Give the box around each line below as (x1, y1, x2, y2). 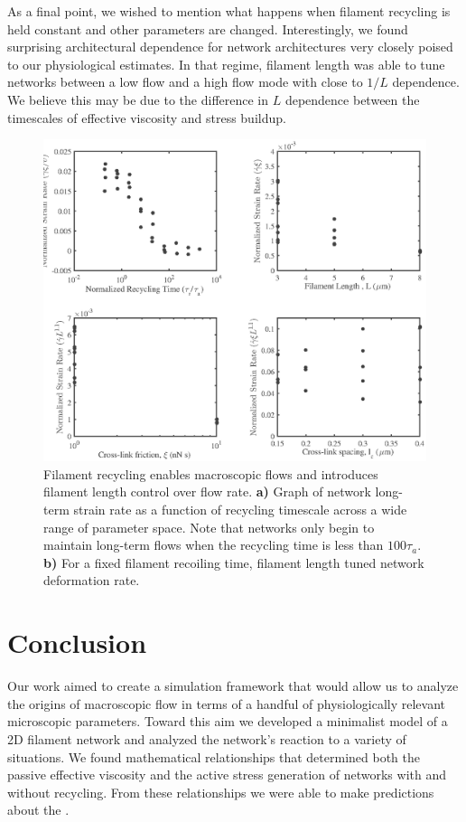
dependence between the (284, 90, 420, 109)
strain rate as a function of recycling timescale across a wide (73, 500, 407, 519)
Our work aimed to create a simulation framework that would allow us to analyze (7, 676, 459, 695)
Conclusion (7, 624, 147, 661)
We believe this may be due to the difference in (7, 90, 269, 109)
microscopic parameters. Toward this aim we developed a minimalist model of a (7, 712, 448, 731)
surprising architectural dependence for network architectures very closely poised (7, 37, 453, 56)
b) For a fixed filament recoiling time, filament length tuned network (43, 553, 424, 572)
